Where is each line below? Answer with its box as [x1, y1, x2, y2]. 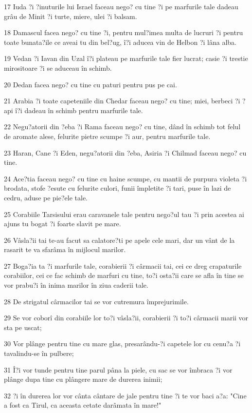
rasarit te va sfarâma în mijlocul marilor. [4, 244, 126, 255]
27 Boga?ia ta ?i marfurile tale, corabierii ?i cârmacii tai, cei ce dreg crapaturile [4, 260, 242, 271]
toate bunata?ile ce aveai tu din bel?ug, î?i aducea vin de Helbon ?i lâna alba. [4, 37, 236, 47]
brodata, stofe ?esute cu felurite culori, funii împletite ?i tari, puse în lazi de [4, 183, 231, 193]
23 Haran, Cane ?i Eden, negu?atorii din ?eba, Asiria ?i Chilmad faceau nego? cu [4, 147, 247, 157]
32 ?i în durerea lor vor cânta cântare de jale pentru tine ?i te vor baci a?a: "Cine [4, 390, 247, 400]
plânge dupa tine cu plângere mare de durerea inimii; [4, 374, 162, 384]
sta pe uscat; [4, 322, 42, 332]
